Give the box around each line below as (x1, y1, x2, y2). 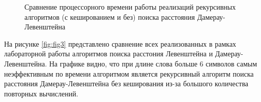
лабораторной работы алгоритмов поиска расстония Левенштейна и (4, 48, 213, 59)
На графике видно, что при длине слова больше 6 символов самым (49, 58, 257, 69)
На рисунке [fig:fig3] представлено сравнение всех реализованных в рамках (4, 38, 237, 49)
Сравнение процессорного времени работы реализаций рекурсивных (24, 2, 236, 12)
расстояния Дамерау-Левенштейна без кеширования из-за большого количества (4, 78, 249, 89)
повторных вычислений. (4, 88, 78, 98)
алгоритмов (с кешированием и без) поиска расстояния (24, 11, 195, 22)
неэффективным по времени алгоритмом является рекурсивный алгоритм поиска (4, 68, 254, 79)
